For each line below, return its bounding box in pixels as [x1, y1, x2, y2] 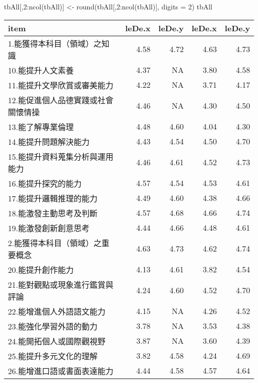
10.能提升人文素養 [8, 64, 74, 76]
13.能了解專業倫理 [8, 121, 74, 132]
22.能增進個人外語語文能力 [8, 305, 106, 317]
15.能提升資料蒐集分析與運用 [8, 150, 114, 162]
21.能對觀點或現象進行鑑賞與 [8, 278, 114, 290]
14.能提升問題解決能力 [8, 135, 90, 147]
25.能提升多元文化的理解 [8, 350, 98, 362]
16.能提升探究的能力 [8, 177, 82, 189]
